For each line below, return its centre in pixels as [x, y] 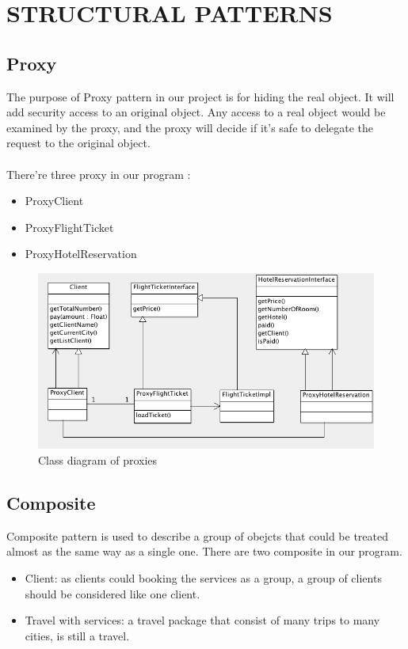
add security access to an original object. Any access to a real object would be [196, 112]
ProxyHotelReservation [81, 254]
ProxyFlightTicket [69, 227]
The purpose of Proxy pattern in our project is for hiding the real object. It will [200, 96]
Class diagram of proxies [98, 459]
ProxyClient [54, 201]
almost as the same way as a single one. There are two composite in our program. [204, 551]
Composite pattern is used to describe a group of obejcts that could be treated [197, 535]
